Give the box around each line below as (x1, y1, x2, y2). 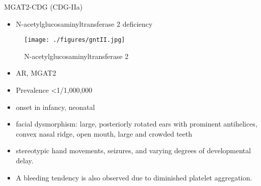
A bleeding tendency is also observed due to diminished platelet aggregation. (16, 172, 252, 182)
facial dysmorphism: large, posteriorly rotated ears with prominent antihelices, (16, 118, 257, 129)
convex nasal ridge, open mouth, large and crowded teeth (16, 128, 192, 139)
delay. (16, 155, 34, 165)
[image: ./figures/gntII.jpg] (24, 36, 125, 44)
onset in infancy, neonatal (16, 101, 95, 112)
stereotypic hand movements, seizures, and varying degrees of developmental (16, 145, 251, 156)
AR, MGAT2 (16, 68, 56, 78)
